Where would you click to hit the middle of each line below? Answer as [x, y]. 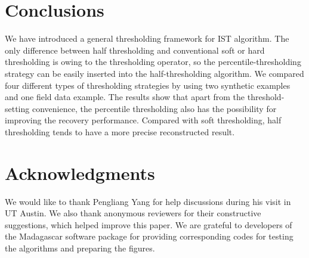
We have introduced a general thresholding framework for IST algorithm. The [147, 38]
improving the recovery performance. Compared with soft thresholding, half [143, 120]
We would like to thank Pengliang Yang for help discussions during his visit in [148, 201]
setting [17, 108]
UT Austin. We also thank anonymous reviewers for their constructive [133, 213]
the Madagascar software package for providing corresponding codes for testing [149, 236]
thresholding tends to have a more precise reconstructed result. [120, 131]
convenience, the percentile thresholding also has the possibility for [154, 108]
